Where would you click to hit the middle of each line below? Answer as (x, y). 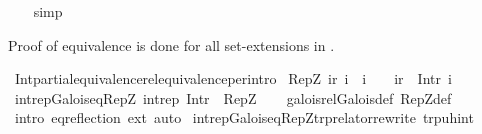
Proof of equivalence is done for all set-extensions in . (171, 44)
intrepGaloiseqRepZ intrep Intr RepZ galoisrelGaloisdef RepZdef (233, 97)
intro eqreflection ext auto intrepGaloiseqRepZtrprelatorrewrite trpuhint (244, 117)
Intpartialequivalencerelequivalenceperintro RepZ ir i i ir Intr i (233, 78)
